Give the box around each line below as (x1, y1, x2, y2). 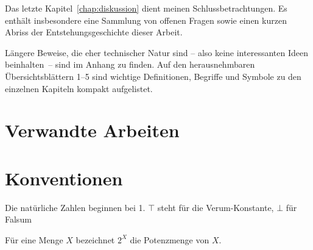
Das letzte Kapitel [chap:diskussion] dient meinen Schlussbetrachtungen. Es (5, 2, 287, 14)
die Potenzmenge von (130, 233, 209, 246)
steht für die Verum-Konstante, (157, 201, 274, 213)
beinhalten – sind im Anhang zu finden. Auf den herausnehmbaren (5, 58, 255, 71)
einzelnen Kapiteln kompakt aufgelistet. (5, 82, 153, 95)
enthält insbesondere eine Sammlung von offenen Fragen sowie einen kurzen (5, 13, 287, 26)
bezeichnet (76, 233, 115, 246)
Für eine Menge (5, 233, 63, 246)
